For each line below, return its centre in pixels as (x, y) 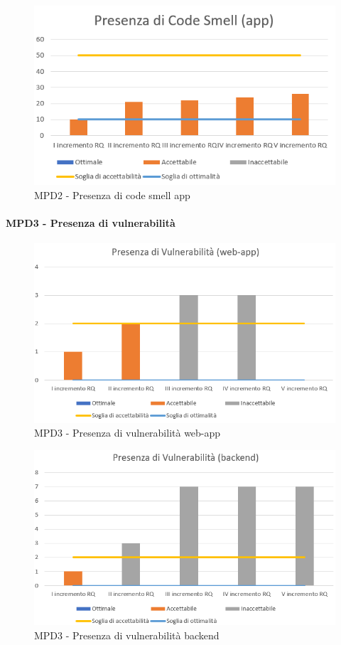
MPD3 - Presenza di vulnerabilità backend (127, 635)
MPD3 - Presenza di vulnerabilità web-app (128, 433)
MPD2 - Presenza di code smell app (112, 194)
